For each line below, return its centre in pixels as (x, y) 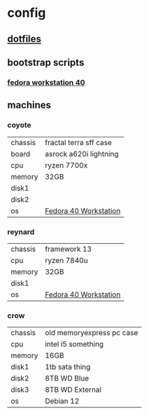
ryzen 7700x (66, 165)
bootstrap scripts (46, 62)
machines (29, 106)
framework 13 (69, 249)
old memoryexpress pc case (92, 333)
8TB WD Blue (67, 379)
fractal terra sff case (78, 142)
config (27, 13)
